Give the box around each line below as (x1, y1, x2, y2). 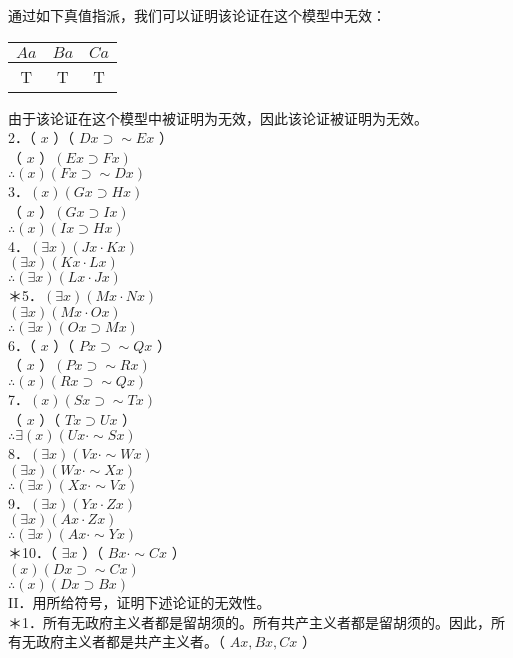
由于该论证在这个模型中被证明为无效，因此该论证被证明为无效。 (8, 107, 428, 128)
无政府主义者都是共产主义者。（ (21, 631, 225, 652)
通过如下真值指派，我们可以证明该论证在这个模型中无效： (8, 5, 386, 25)
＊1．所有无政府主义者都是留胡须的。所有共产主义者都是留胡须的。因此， (8, 611, 491, 632)
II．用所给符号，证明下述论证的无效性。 (8, 591, 271, 612)
